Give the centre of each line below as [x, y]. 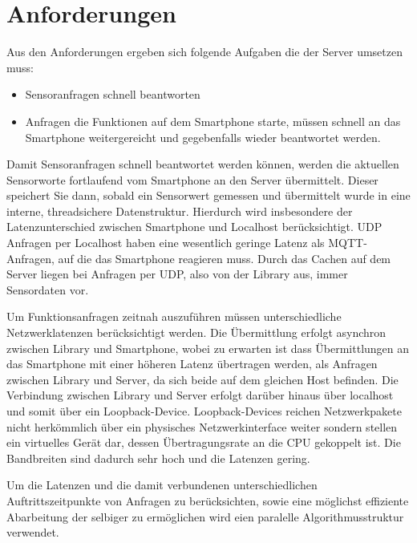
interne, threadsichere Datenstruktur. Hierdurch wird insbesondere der [180, 211]
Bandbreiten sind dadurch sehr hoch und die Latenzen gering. [158, 458]
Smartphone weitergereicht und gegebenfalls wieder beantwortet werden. [203, 137]
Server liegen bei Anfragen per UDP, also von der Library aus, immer [177, 274]
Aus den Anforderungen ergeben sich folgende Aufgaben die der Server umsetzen [204, 52]
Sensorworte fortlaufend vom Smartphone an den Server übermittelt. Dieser [192, 179]
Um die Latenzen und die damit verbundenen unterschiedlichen [162, 485]
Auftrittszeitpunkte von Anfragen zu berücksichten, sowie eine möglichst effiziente [208, 500]
